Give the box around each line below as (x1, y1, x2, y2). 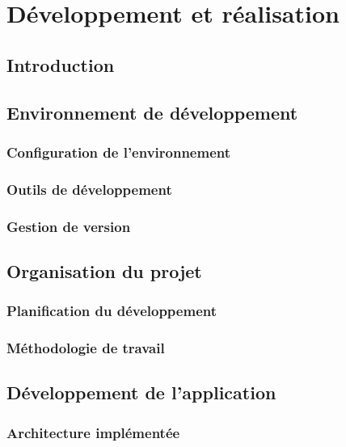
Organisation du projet (6, 258, 202, 283)
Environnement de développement (6, 99, 298, 124)
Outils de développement (6, 179, 172, 199)
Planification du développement (6, 301, 217, 321)
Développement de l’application (6, 380, 276, 405)
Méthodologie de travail (6, 338, 165, 358)
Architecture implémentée (6, 422, 180, 442)
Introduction (6, 52, 115, 77)
